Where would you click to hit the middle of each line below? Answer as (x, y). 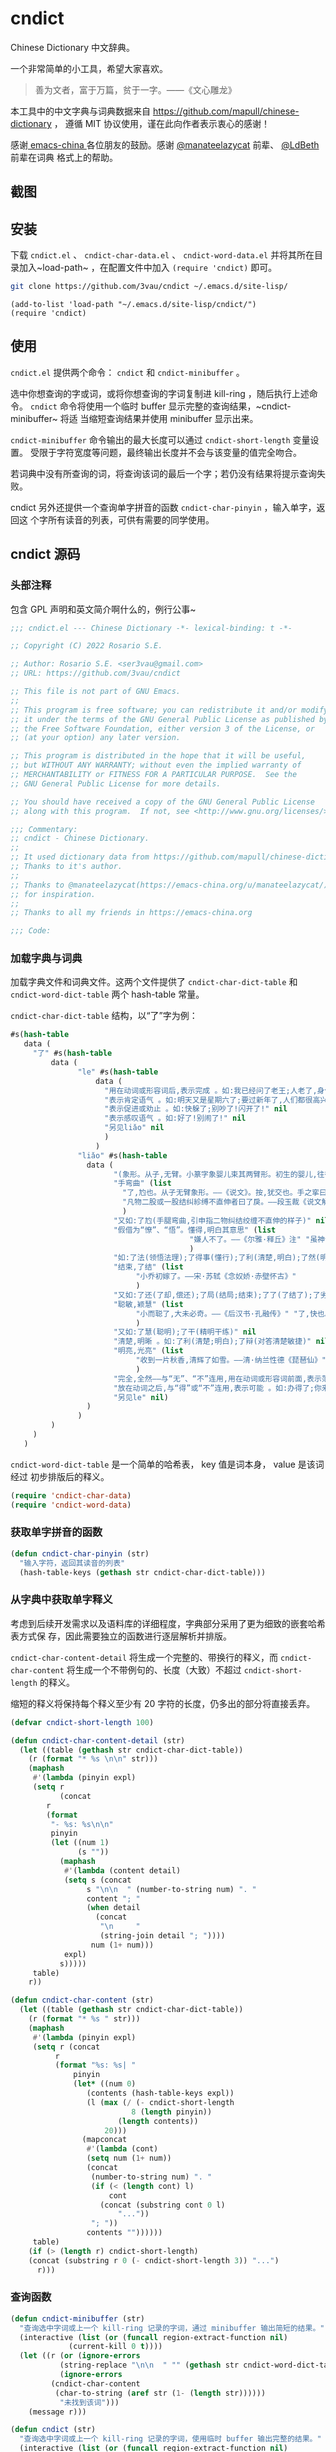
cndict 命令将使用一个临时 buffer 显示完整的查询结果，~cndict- (160, 406)
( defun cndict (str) (53, 2430)
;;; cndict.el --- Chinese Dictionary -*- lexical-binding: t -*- (151, 628)
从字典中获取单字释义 (61, 1600)
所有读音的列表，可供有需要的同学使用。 (131, 519)
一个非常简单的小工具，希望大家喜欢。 (89, 68)
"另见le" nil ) (141, 1397)
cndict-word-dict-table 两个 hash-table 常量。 (107, 994)
